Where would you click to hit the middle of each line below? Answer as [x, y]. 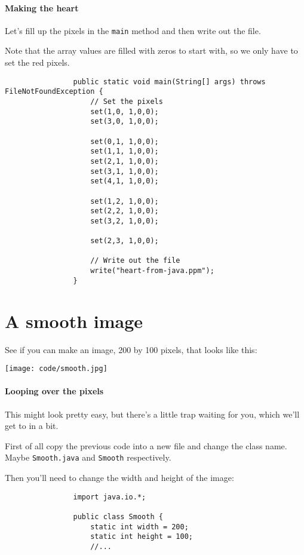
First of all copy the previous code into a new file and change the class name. [146, 445]
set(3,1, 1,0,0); [125, 171]
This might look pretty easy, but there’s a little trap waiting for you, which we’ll [152, 414]
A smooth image [74, 321]
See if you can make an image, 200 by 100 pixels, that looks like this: [131, 349]
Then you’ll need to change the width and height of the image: [119, 478]
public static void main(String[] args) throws [169, 82]
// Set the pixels [127, 101]
